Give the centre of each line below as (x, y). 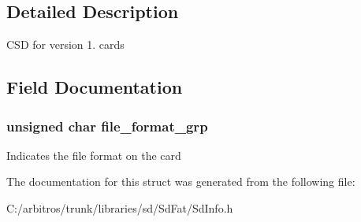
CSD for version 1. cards (65, 44)
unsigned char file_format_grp (107, 126)
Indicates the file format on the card (94, 155)
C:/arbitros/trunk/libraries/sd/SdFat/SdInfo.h (120, 207)
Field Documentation (95, 87)
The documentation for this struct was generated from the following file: (181, 181)
